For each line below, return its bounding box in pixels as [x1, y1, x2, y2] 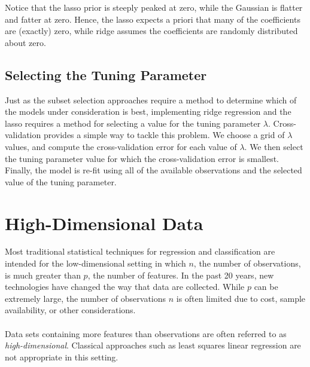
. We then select [244, 140, 303, 152]
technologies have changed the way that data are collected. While [5, 280, 245, 293]
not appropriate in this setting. [5, 350, 118, 363]
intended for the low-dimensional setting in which [5, 257, 186, 270]
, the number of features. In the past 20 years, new [87, 268, 274, 281]
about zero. [5, 36, 46, 48]
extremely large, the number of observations [5, 292, 166, 304]
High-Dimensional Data [5, 210, 203, 235]
